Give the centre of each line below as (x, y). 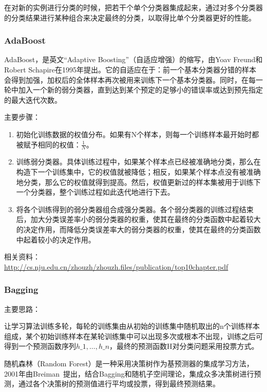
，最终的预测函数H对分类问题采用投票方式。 (184, 346)
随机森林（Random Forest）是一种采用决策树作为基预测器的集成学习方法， (129, 363)
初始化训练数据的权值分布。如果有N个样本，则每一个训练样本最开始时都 (138, 134)
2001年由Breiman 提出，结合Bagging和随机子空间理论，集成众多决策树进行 (129, 373)
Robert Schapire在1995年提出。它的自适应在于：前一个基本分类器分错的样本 (130, 69)
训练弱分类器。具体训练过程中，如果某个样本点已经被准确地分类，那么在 (138, 162)
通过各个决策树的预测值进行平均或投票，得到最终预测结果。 (119, 384)
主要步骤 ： (22, 117)
